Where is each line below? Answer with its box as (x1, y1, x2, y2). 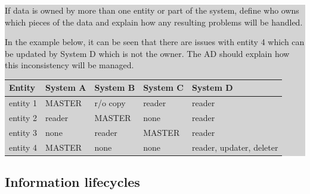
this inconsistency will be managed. (5, 59, 134, 71)
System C (143, 81, 184, 94)
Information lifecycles (5, 173, 140, 191)
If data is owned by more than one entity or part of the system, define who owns (5, 4, 299, 16)
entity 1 (9, 97, 38, 109)
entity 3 (9, 126, 38, 138)
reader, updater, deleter (191, 141, 278, 153)
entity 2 (9, 112, 38, 124)
